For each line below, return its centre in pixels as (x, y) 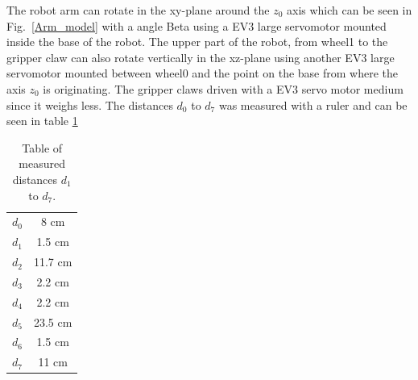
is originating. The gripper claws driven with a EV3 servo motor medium (223, 88)
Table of (42, 147)
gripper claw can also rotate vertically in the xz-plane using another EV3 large (201, 57)
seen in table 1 (42, 121)
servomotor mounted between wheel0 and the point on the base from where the (202, 73)
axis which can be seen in (349, 10)
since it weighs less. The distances (90, 104)
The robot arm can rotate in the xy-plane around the (138, 10)
